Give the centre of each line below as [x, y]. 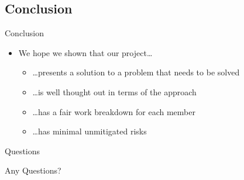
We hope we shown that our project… [85, 52]
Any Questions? [33, 170]
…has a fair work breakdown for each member [114, 111]
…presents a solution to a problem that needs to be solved [136, 72]
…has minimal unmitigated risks [90, 131]
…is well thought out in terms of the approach [114, 91]
